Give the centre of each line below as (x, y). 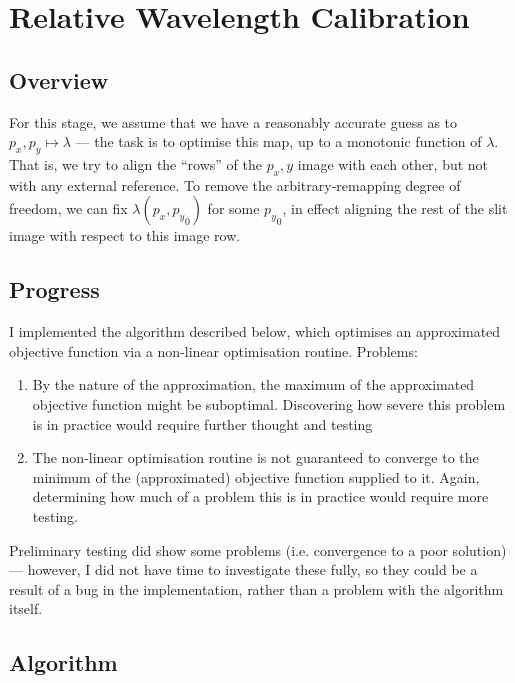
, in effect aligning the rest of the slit (395, 208)
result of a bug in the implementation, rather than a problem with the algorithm (256, 588)
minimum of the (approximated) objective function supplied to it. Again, (256, 476)
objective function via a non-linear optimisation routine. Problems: (213, 350)
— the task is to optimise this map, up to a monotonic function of (278, 141)
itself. (26, 608)
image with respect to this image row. (125, 235)
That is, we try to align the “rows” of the (135, 163)
